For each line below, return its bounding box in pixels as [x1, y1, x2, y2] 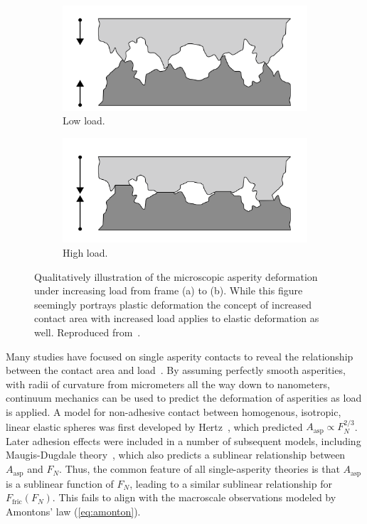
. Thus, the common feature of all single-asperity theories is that [59, 461, 340, 476]
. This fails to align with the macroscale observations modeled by [52, 490, 336, 505]
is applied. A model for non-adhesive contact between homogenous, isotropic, [6, 405, 341, 419]
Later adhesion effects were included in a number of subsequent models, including [6, 433, 361, 448]
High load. [63, 245, 108, 260]
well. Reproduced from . [34, 325, 141, 340]
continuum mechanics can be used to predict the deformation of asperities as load [6, 390, 362, 405]
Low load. [63, 113, 105, 128]
